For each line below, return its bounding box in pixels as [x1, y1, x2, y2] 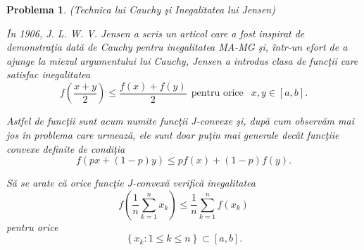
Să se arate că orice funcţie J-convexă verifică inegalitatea [6, 175, 256, 190]
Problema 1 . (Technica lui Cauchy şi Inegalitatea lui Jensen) [6, 2, 275, 16]
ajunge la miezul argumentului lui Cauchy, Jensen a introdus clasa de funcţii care [6, 53, 358, 68]
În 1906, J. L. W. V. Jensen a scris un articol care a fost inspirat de [6, 25, 305, 40]
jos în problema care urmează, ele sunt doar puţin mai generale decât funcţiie [6, 127, 339, 142]
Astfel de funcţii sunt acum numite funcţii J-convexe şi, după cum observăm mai [6, 113, 354, 128]
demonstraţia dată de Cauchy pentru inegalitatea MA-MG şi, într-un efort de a [6, 39, 348, 54]
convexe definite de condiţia [6, 141, 125, 156]
